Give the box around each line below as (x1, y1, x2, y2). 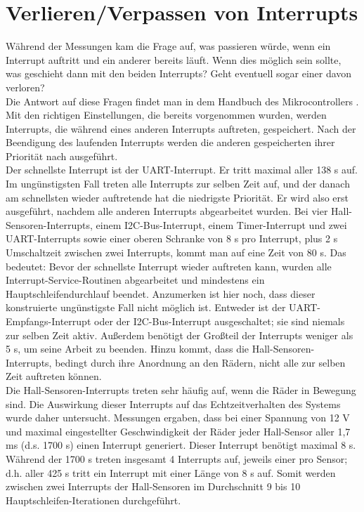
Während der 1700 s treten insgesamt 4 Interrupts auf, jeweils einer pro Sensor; (6, 451, 348, 466)
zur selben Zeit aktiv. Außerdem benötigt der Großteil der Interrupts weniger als (6, 327, 353, 342)
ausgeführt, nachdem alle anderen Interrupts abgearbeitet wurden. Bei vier (6, 204, 328, 218)
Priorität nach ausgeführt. (6, 148, 118, 163)
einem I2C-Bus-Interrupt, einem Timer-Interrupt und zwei (96, 217, 347, 232)
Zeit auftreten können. (6, 369, 102, 383)
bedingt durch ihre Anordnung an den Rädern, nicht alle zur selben (55, 355, 346, 369)
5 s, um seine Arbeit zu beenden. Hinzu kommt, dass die (6, 341, 249, 356)
